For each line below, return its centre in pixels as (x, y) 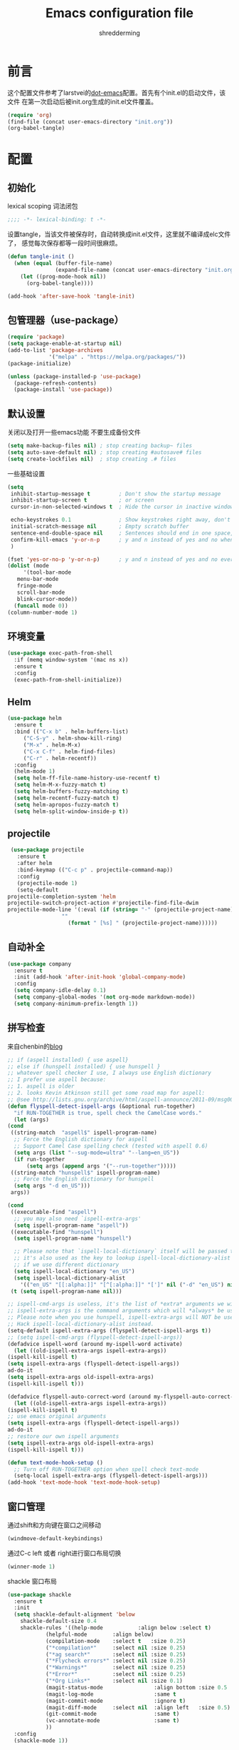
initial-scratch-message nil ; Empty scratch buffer (100, 527)
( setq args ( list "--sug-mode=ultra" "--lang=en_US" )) (97, 1153)
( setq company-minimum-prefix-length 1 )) (76, 1003)
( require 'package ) (36, 337)
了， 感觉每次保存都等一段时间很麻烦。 (64, 243)
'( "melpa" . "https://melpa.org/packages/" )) (117, 357)
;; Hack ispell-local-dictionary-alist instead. (81, 1324)
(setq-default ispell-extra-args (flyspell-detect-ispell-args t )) (110, 1330)
